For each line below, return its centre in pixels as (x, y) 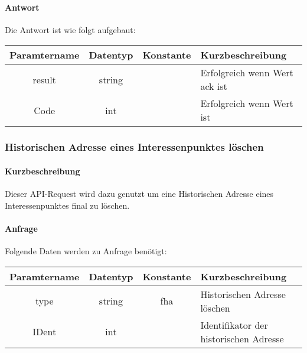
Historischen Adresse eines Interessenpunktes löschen (134, 147)
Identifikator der (234, 325)
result (44, 79)
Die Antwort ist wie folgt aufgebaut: (70, 29)
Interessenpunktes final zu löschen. (67, 205)
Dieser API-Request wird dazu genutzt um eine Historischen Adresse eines (139, 194)
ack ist (214, 86)
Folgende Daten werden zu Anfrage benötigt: (86, 251)
